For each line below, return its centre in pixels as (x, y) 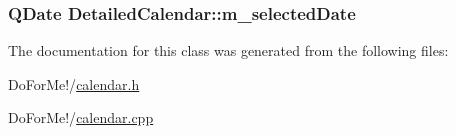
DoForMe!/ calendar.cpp (81, 117)
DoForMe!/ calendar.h (74, 83)
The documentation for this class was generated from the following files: (228, 50)
